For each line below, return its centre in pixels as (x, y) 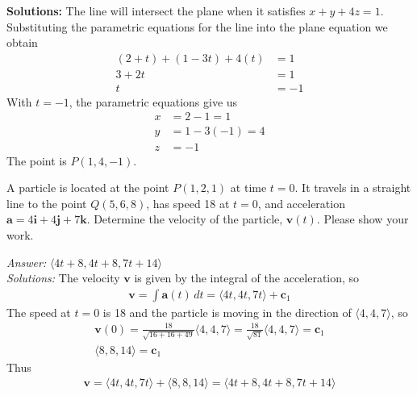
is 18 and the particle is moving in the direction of (227, 312)
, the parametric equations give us (153, 101)
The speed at (39, 312)
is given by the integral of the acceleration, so (247, 278)
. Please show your (363, 219)
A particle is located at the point (88, 188)
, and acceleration (301, 203)
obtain (22, 42)
